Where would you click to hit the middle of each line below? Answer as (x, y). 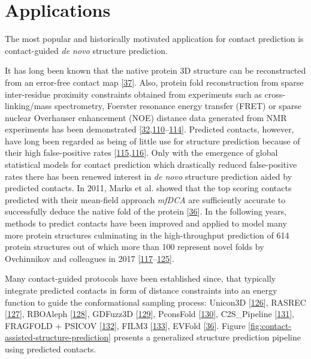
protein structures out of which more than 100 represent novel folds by (135, 247)
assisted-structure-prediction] (58, 337)
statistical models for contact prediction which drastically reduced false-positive (151, 165)
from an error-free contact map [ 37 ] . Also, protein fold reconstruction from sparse (154, 82)
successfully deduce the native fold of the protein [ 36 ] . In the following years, (146, 211)
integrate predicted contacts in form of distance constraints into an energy (141, 290)
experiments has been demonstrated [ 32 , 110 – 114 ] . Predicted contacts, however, (150, 129)
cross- (275, 94)
